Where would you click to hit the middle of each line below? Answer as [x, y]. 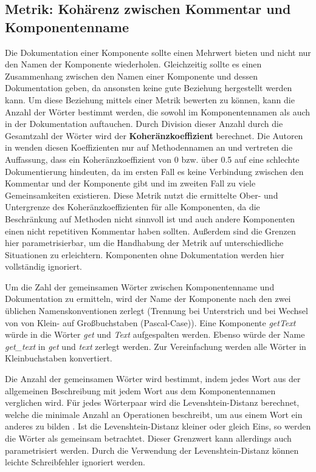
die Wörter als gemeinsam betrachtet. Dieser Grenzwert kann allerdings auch [148, 438]
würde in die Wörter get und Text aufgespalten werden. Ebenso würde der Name [155, 334]
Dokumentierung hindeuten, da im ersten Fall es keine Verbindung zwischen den [154, 171]
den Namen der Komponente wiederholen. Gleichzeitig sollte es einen [133, 64]
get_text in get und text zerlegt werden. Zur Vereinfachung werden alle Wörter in [156, 346]
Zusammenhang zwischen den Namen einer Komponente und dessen [132, 76]
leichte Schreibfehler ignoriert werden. [75, 462]
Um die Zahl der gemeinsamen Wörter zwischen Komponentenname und [140, 286]
